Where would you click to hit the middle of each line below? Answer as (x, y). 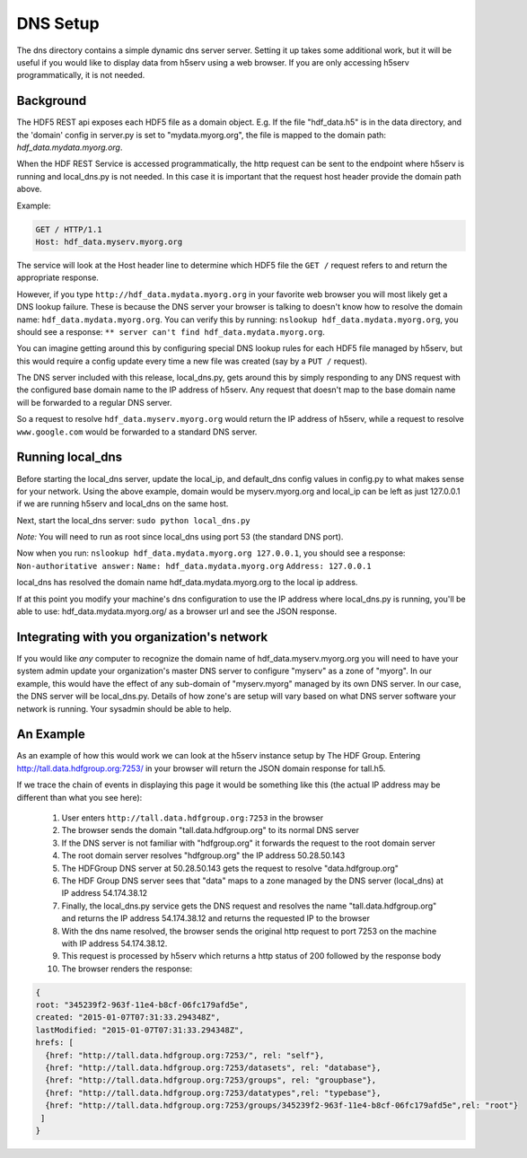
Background (52, 101)
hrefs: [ (55, 1043)
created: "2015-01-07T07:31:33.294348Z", (128, 1018)
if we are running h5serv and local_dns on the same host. (123, 504)
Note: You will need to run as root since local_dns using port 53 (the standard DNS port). (180, 537)
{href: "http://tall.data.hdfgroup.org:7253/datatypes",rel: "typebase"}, (213, 1092)
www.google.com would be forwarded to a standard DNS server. (137, 432)
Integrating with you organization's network (142, 637)
